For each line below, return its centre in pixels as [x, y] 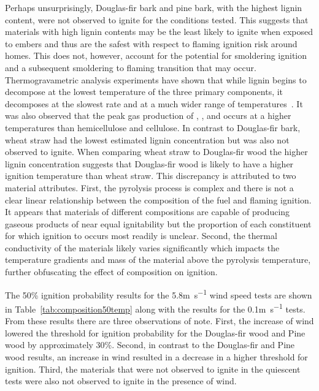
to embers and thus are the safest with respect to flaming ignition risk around [151, 43]
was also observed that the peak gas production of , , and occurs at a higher [148, 116]
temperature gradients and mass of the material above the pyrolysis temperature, [158, 260]
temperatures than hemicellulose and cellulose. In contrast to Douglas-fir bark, [153, 127]
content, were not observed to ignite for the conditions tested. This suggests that [157, 19]
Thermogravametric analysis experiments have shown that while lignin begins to [156, 79]
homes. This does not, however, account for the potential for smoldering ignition [156, 55]
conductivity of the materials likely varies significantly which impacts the [142, 247]
